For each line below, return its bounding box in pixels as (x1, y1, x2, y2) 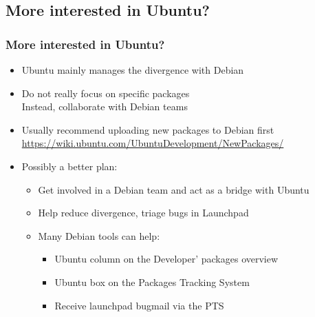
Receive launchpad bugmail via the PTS (54, 298, 224, 312)
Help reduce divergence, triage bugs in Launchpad (38, 205, 249, 220)
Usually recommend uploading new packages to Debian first (21, 122, 274, 136)
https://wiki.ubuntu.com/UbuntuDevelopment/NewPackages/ (21, 136, 284, 150)
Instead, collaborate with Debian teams (21, 99, 188, 114)
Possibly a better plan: (21, 158, 118, 173)
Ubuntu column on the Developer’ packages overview (54, 252, 279, 266)
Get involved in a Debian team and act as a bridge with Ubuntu (38, 182, 309, 196)
